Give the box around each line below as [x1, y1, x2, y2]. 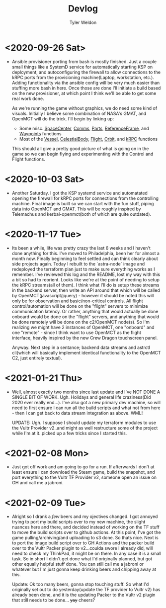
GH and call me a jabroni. [11, 480, 64, 486]
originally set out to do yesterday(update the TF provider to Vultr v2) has [11, 587, 161, 593]
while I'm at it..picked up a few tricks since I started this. [11, 430, 127, 436]
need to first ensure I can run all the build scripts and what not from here [11, 405, 161, 411]
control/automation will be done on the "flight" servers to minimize [11, 303, 148, 309]
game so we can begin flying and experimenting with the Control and [11, 151, 154, 157]
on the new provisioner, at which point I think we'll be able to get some [11, 90, 157, 96]
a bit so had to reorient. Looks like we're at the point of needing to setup [11, 276, 160, 282]
